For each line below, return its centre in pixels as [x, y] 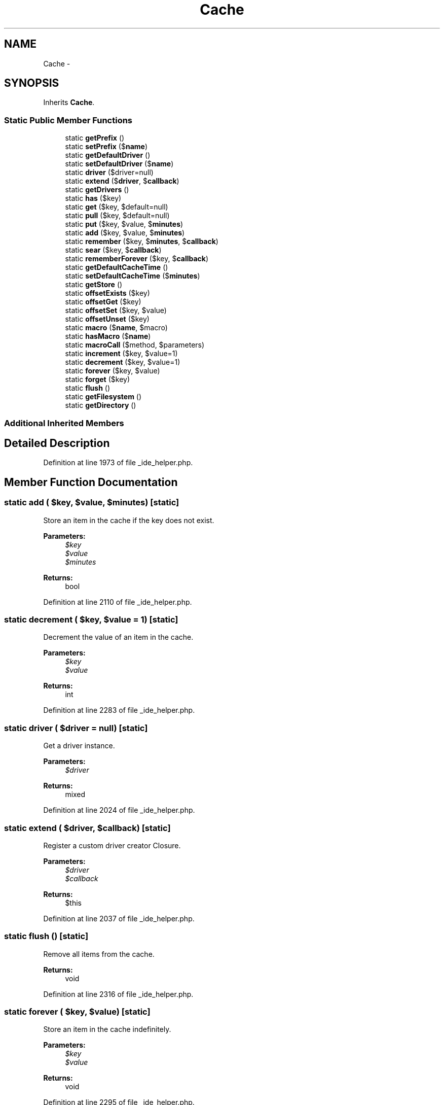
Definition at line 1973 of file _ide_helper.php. [118, 463]
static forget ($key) [97, 379]
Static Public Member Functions [68, 120]
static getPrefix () [95, 138]
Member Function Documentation [91, 482]
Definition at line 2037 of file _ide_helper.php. [119, 918]
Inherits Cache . [69, 102]
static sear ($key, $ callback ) [113, 250]
